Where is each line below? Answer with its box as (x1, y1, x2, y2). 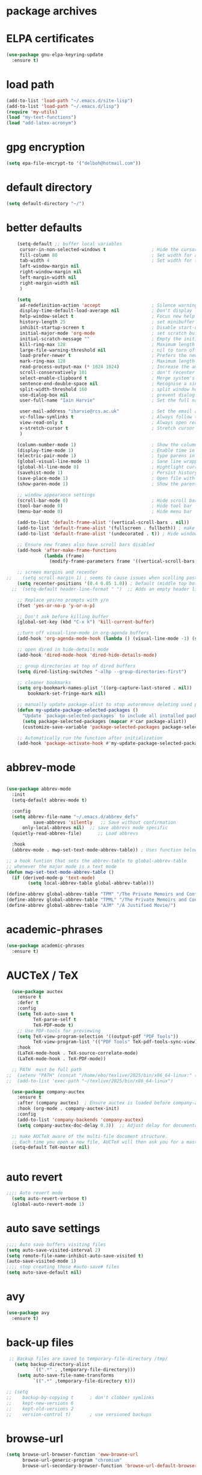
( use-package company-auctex (11, 1088, 85, 1095)
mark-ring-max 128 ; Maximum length (19, 358, 195, 364)
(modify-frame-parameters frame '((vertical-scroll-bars (49, 558, 195, 564)
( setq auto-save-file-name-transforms (17, 1372, 114, 1379)
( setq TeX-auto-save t (17, 1011, 74, 1017)
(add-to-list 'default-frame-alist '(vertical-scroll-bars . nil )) (17, 520, 189, 526)
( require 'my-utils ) (6, 109, 58, 115)
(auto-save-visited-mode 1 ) (6, 1259, 77, 1265)
